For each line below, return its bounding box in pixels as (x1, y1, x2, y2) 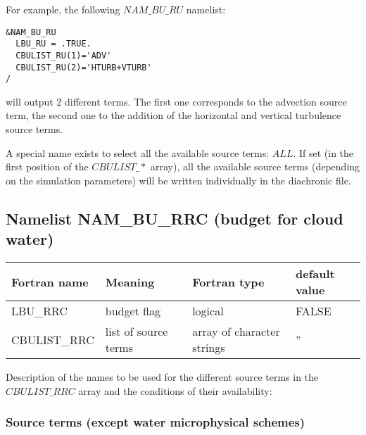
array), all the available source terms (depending (151, 159, 360, 174)
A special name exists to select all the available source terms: (6, 145, 270, 160)
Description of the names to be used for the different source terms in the (6, 370, 319, 384)
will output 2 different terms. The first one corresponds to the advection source (6, 94, 347, 108)
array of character (192, 323, 280, 340)
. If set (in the (293, 145, 354, 160)
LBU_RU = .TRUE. (15, 39, 91, 49)
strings (192, 339, 225, 356)
